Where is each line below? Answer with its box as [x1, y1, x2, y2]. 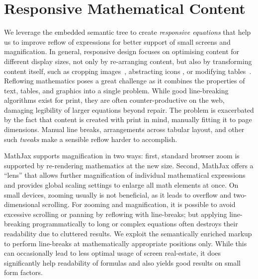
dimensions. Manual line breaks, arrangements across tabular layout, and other [4, 124, 245, 135]
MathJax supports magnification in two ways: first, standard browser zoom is [4, 150, 240, 161]
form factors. [4, 267, 43, 278]
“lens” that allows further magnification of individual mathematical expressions [4, 170, 246, 180]
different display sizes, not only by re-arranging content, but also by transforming [4, 56, 252, 66]
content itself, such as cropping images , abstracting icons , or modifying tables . [4, 66, 252, 76]
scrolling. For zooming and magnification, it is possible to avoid [42, 199, 236, 209]
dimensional [4, 199, 40, 209]
